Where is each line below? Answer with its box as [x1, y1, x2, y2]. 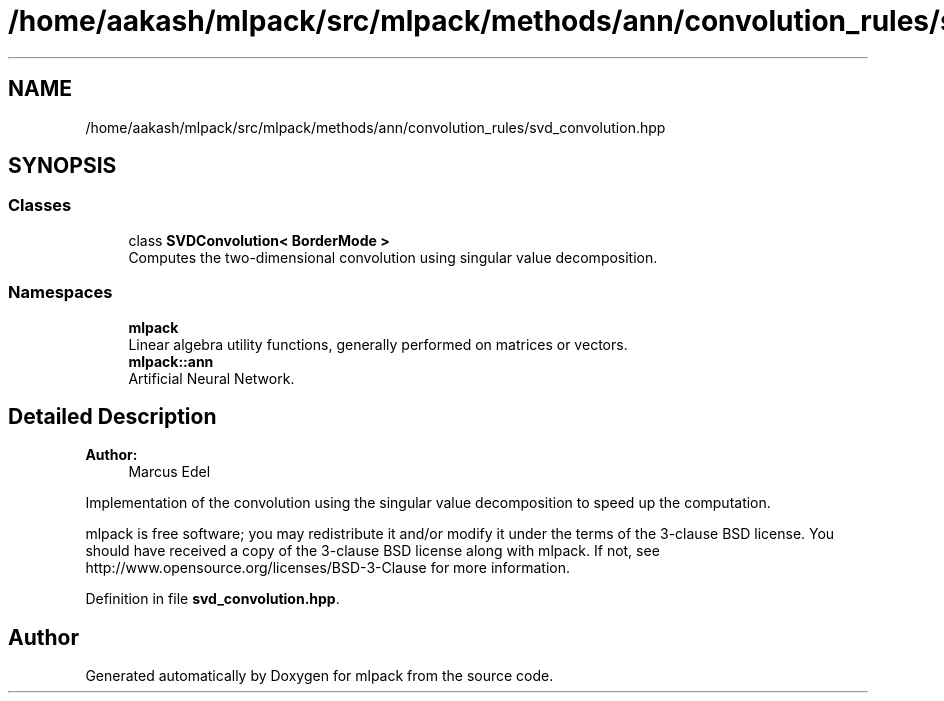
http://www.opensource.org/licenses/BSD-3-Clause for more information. [85, 559, 570, 577]
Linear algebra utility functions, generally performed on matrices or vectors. [128, 335, 628, 353]
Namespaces [8, 282, 113, 303]
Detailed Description [8, 403, 217, 429]
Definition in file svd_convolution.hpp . [85, 590, 340, 608]
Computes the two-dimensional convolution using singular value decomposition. [128, 248, 658, 266]
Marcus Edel [128, 463, 211, 481]
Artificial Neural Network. [128, 369, 295, 387]
